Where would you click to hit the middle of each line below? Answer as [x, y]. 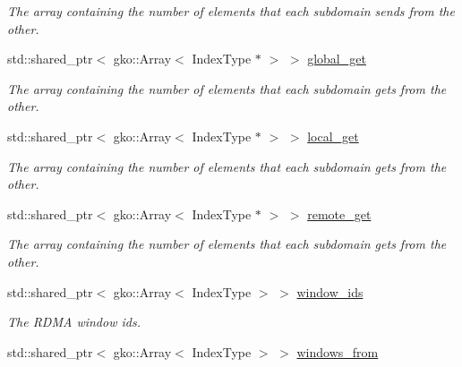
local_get [333, 136]
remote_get [339, 213]
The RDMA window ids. [74, 322]
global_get [337, 59]
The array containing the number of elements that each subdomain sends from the [231, 11]
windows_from [338, 351]
